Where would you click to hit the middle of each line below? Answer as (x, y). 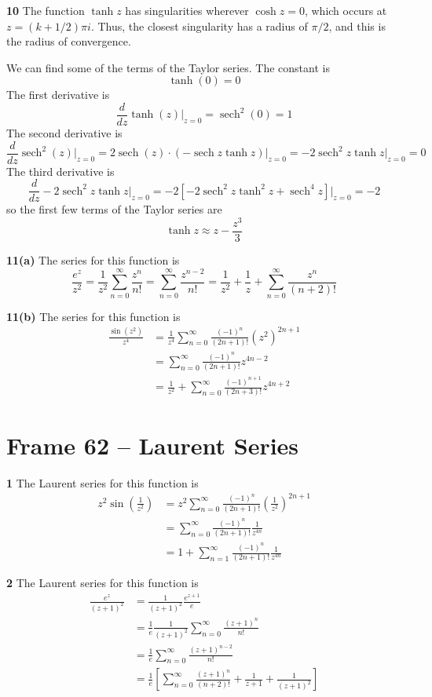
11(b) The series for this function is (93, 316)
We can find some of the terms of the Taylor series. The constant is (168, 67)
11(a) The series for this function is (93, 260)
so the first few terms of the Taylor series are (114, 209)
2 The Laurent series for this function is (103, 583)
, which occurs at (346, 10)
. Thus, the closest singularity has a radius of (199, 26)
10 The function (46, 10)
